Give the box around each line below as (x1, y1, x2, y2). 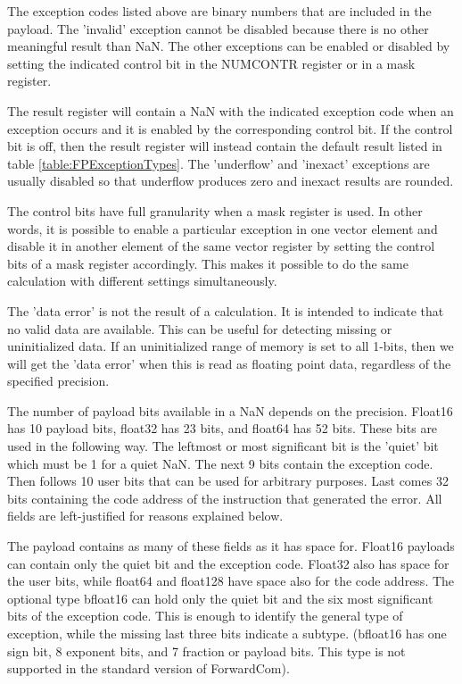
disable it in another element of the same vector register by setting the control (7, 237, 435, 255)
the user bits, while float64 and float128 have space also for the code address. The (7, 571, 455, 590)
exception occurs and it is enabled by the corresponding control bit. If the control (7, 119, 453, 138)
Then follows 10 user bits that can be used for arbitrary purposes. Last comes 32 (7, 471, 449, 490)
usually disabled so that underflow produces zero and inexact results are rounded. (7, 171, 454, 190)
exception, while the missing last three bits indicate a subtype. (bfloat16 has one (7, 624, 447, 642)
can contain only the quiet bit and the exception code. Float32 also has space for (7, 554, 450, 572)
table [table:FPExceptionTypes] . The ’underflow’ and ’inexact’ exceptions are (7, 154, 430, 172)
